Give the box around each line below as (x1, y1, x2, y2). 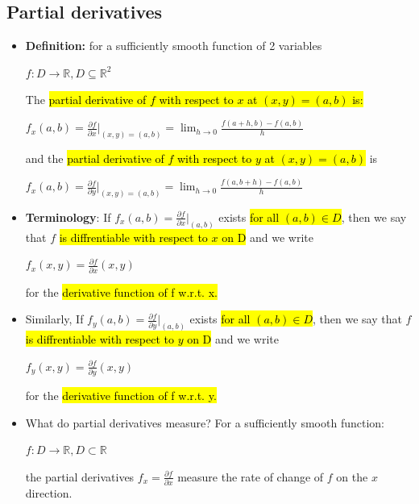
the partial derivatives (25, 468, 135, 485)
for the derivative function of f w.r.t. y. (25, 387, 217, 404)
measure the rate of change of (177, 468, 324, 485)
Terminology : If (25, 208, 111, 225)
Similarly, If (25, 310, 84, 327)
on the (336, 468, 368, 485)
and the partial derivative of (25, 150, 164, 167)
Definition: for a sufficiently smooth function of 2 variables (25, 37, 322, 54)
